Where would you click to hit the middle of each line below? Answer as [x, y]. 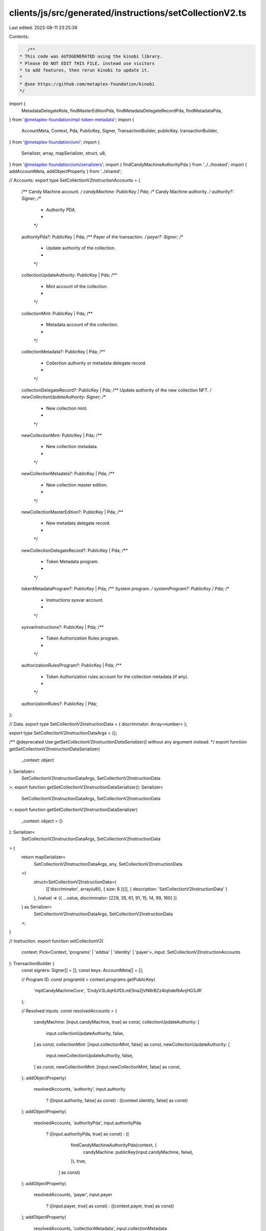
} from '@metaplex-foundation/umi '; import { [54, 142]
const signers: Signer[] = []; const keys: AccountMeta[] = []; [82, 971]
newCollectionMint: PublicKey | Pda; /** [62, 435]
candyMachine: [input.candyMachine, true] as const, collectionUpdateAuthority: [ [116, 1022]
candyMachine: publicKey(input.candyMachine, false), [138, 1152]
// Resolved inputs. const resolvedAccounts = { [69, 1011]
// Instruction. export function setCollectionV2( [56, 941]
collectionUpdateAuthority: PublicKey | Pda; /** [69, 275]
